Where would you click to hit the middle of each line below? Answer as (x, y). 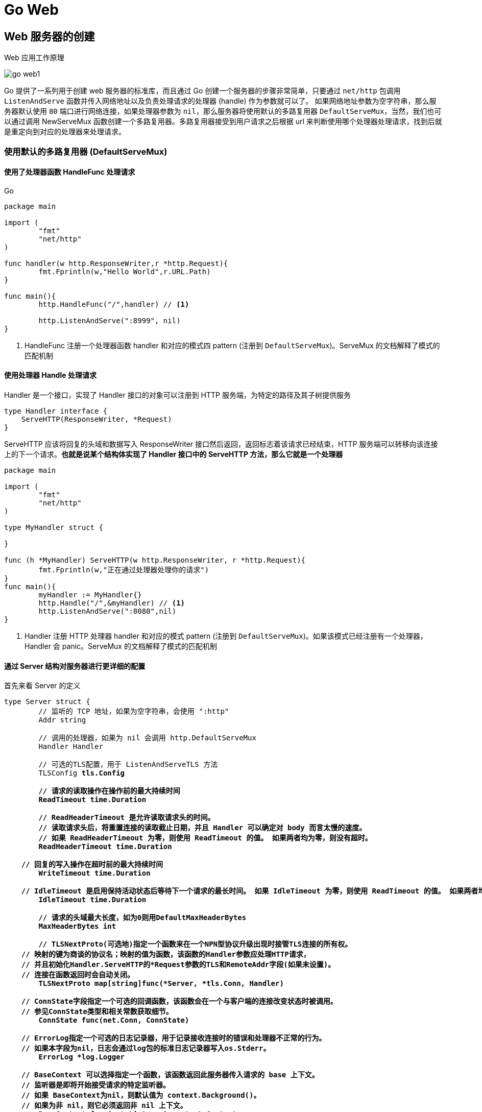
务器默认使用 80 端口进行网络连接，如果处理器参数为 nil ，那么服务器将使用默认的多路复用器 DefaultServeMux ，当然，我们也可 (223, 111)
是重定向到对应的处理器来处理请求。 (65, 132)
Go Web (31, 10)
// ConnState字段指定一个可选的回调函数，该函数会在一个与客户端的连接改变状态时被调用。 (179, 1001)
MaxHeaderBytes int (77, 926)
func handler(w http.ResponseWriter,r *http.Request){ (116, 263)
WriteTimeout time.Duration (94, 873)
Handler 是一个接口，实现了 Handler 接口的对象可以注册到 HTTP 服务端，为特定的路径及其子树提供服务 (177, 395)
